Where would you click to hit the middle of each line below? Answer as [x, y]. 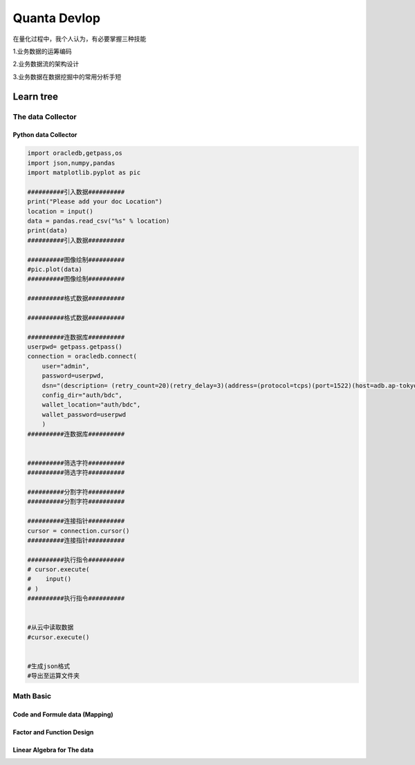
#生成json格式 [49, 666]
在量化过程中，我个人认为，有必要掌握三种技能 [80, 39]
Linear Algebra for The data [53, 750]
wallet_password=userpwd [84, 414]
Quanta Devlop [56, 18]
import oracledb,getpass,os [75, 153]
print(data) [48, 231]
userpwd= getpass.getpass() [75, 347]
